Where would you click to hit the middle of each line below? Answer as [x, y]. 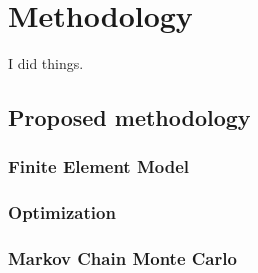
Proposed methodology [129, 117]
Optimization [62, 212]
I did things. [46, 63]
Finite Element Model [99, 166]
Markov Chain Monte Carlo [122, 258]
